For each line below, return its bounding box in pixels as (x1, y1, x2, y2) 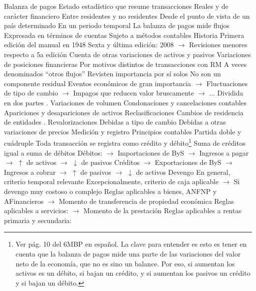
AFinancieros (4, 195, 44, 206)
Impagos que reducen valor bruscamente (73, 88, 194, 98)
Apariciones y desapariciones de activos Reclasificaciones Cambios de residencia (4, 107, 244, 117)
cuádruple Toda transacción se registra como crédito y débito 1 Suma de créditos (4, 136, 246, 148)
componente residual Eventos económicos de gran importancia (4, 78, 192, 88)
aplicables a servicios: (4, 205, 68, 216)
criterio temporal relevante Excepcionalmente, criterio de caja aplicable (4, 176, 219, 187)
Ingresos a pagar (199, 147, 249, 158)
